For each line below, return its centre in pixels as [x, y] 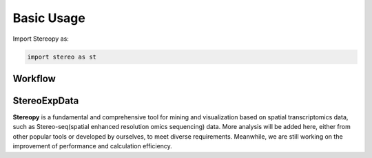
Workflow [34, 78]
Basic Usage [49, 18]
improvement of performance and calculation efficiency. [92, 146]
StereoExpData [46, 100]
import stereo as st [62, 57]
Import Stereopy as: [41, 39]
